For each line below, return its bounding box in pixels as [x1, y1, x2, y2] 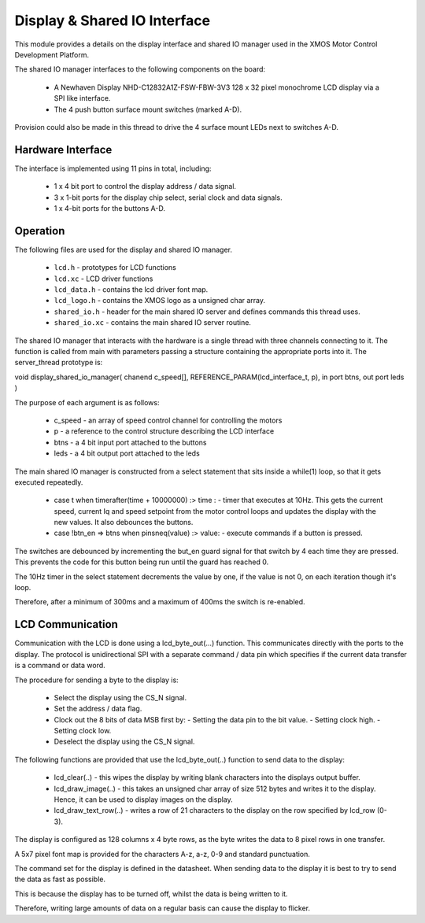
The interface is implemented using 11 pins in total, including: [14, 164, 212, 173]
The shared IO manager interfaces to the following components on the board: [14, 65, 266, 74]
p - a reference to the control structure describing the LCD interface [54, 426, 275, 436]
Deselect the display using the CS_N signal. [54, 737, 195, 747]
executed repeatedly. [14, 477, 83, 487]
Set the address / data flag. [54, 704, 142, 714]
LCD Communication [14, 618, 118, 631]
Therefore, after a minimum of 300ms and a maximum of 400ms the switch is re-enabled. [14, 597, 306, 607]
